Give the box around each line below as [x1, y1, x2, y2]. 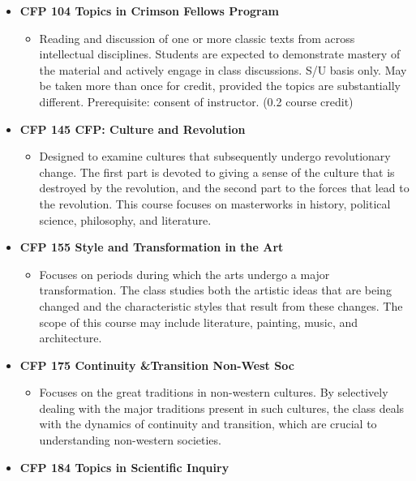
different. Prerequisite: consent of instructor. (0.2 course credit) [39, 92, 354, 110]
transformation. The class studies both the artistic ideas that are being [39, 281, 392, 298]
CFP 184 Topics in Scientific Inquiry [19, 458, 229, 475]
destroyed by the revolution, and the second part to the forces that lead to [39, 179, 410, 196]
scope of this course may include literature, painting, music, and [39, 313, 358, 330]
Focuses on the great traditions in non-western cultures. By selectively [39, 384, 388, 401]
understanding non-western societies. [39, 432, 221, 449]
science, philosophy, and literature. [39, 211, 212, 228]
